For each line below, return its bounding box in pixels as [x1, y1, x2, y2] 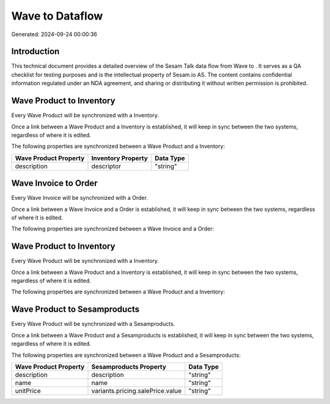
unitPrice [15, 386, 41, 395]
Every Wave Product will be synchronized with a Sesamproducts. [11, 320, 175, 328]
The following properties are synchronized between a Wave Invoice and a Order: [11, 225, 214, 232]
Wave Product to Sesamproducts [11, 304, 140, 315]
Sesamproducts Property [91, 362, 166, 371]
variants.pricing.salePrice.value [91, 386, 182, 395]
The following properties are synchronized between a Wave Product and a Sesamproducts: [11, 351, 241, 359]
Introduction [11, 46, 60, 57]
